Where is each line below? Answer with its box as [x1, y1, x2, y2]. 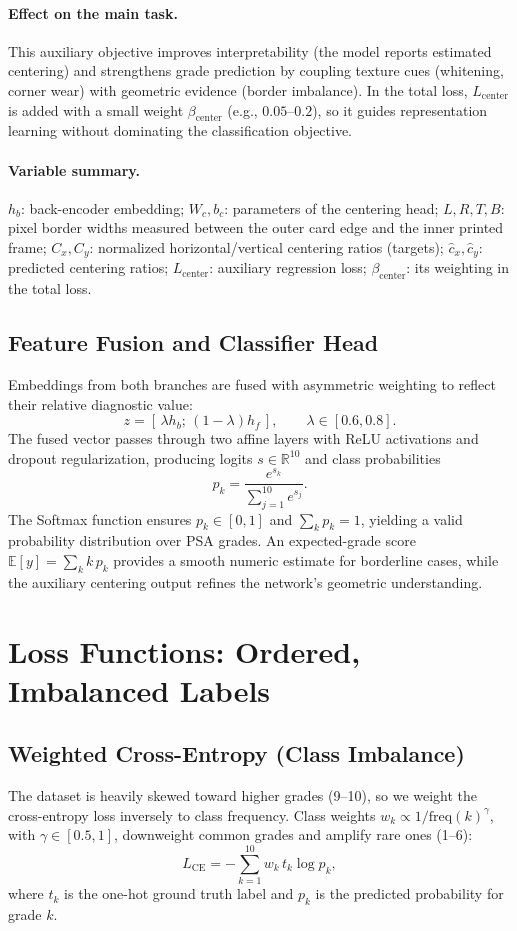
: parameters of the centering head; [224, 197, 439, 218]
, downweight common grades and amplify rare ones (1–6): [114, 824, 473, 845]
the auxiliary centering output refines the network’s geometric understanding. [8, 571, 483, 592]
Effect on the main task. [8, 2, 178, 23]
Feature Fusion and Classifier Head [8, 327, 379, 358]
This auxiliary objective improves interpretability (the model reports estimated [8, 40, 492, 61]
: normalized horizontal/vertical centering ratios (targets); [89, 236, 444, 257]
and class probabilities [305, 447, 441, 468]
